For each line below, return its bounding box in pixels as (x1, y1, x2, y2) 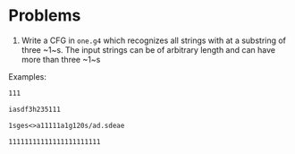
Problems (8, 5, 81, 26)
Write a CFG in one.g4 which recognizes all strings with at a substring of (21, 35, 287, 46)
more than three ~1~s (21, 54, 101, 64)
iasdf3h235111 (8, 105, 62, 114)
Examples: (8, 71, 46, 81)
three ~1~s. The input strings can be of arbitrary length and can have (21, 44, 276, 55)
